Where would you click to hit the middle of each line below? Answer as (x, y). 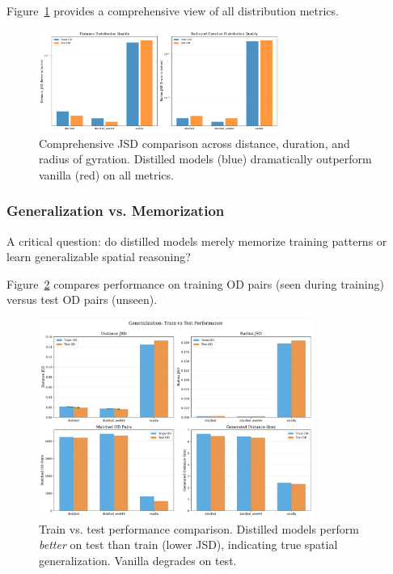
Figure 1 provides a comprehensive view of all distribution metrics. (173, 11)
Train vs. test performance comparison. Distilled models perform (199, 528)
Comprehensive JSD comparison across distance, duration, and (194, 143)
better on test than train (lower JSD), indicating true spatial (188, 544)
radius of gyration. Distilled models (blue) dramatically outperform (205, 159)
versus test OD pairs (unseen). (82, 300)
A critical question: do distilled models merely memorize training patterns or (197, 241)
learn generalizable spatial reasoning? (99, 257)
